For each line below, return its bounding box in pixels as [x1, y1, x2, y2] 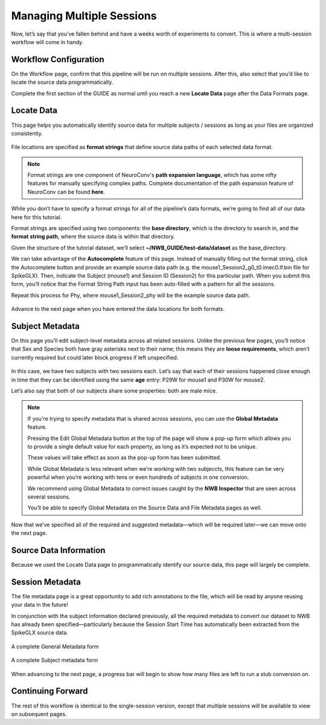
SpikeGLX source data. [11, 629, 69, 636]
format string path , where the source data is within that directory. [11, 233, 175, 240]
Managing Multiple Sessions [11, 9, 157, 22]
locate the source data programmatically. [11, 78, 113, 86]
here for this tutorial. [11, 213, 62, 220]
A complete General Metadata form [11, 643, 99, 650]
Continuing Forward [11, 686, 88, 697]
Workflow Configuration [11, 54, 104, 65]
